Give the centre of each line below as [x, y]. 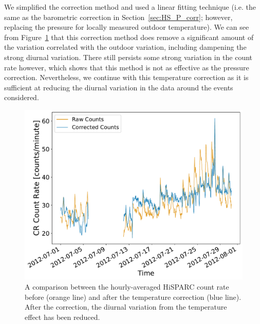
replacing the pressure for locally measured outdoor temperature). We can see [127, 27]
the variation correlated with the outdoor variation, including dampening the [125, 47]
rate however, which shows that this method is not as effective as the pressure [127, 67]
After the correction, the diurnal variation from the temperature [126, 307]
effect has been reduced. [62, 317]
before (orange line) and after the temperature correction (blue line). [133, 297]
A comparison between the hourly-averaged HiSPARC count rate [127, 286]
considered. [22, 97]
